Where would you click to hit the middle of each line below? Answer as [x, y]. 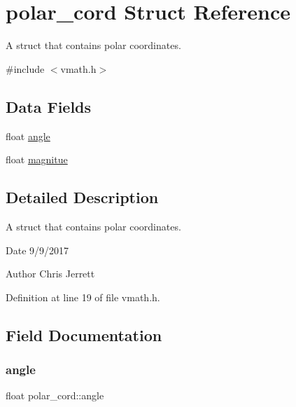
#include [25, 68]
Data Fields [49, 106]
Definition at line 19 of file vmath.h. [83, 297]
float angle [28, 136]
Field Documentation [84, 334]
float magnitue [37, 159]
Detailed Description [82, 197]
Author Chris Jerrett [50, 274]
